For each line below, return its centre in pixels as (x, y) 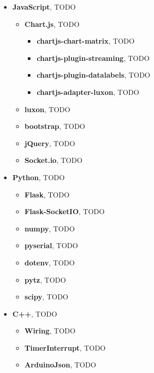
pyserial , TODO (51, 245)
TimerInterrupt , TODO (65, 347)
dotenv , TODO (50, 262)
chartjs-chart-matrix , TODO (86, 41)
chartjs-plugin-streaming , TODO (93, 58)
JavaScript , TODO (44, 7)
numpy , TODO (50, 228)
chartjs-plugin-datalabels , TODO (93, 75)
